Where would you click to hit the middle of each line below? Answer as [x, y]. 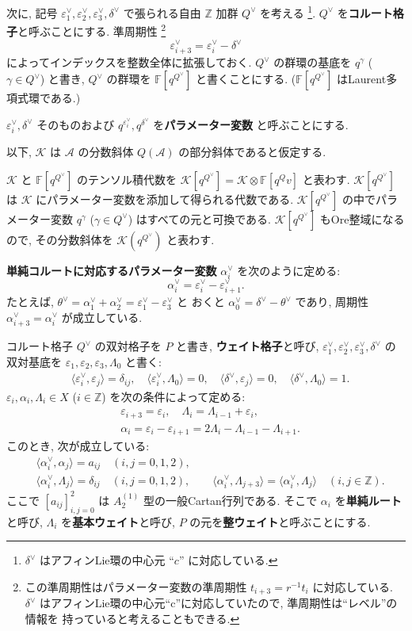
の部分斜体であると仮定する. [252, 152]
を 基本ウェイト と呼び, [118, 521]
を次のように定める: [289, 270]
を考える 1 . [288, 11]
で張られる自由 [162, 12]
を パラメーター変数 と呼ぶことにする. [251, 124]
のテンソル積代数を [127, 179]
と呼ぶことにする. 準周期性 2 [92, 30]
